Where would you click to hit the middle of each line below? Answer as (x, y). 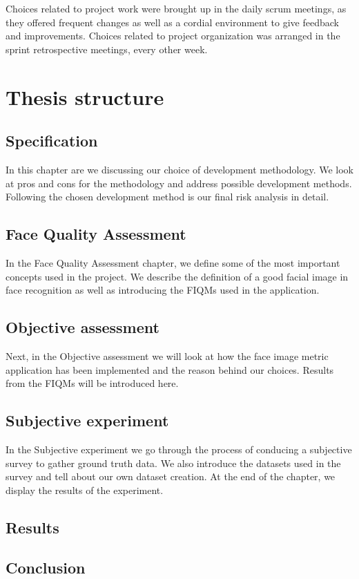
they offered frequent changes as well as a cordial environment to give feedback (172, 22)
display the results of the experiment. (85, 490)
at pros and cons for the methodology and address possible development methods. (179, 183)
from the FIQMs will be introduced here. (92, 383)
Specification (52, 141)
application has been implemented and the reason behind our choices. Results (170, 369)
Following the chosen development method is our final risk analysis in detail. (167, 197)
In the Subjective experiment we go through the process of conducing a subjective (179, 449)
